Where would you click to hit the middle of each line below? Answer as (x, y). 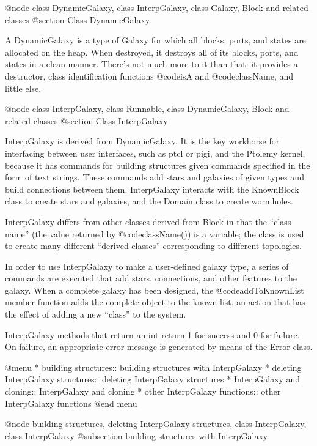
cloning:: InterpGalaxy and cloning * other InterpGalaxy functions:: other (143, 391)
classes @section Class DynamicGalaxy (78, 19)
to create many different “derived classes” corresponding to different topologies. (153, 246)
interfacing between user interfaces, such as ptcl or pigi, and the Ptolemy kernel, (155, 153)
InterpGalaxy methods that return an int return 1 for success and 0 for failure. (152, 334)
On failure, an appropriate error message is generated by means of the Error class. (159, 347)
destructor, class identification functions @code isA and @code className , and (149, 76)
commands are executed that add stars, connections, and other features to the (151, 278)
